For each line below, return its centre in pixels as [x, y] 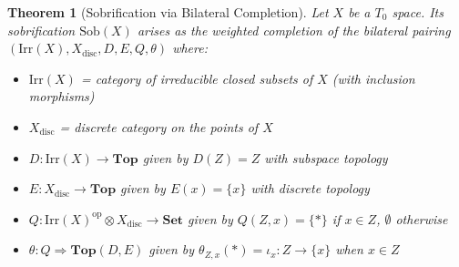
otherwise [422, 218]
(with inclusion [373, 78]
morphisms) [61, 96]
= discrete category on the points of [159, 126]
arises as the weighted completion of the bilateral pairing [294, 30]
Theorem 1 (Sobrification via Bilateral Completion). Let [168, 12]
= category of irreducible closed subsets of [197, 78]
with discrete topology [310, 188]
